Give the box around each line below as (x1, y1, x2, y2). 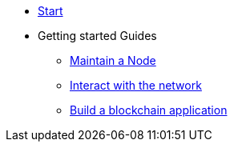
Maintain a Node (70, 54, 156, 67)
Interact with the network (70, 78, 202, 92)
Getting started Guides (38, 29, 157, 42)
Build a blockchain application (70, 103, 228, 117)
